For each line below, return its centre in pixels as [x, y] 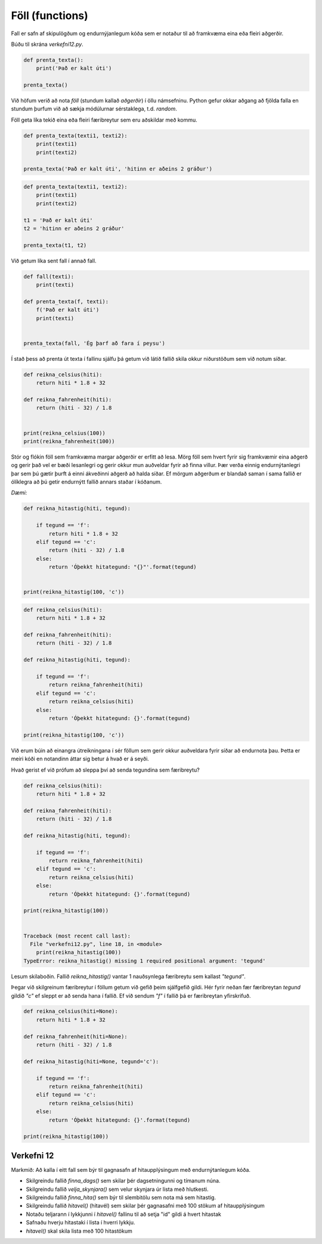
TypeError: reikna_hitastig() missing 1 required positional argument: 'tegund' [145, 961]
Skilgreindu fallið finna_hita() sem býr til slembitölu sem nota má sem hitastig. [121, 1197]
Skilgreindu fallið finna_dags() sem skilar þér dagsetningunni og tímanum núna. [123, 1181]
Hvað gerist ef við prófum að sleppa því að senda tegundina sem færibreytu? [105, 770]
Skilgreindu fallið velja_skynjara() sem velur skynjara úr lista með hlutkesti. [117, 1189]
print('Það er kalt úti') [74, 68]
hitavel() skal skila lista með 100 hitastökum [79, 1231]
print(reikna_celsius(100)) [64, 433]
